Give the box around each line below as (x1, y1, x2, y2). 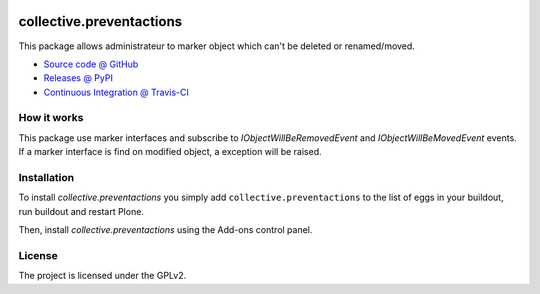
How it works (18, 111, 84, 125)
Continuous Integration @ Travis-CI (43, 86, 190, 98)
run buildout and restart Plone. (18, 205, 145, 217)
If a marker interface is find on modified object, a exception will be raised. (18, 146, 322, 158)
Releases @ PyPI (43, 72, 114, 84)
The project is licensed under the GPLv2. (18, 270, 187, 282)
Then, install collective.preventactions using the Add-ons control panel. (18, 224, 313, 236)
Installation (18, 170, 75, 184)
